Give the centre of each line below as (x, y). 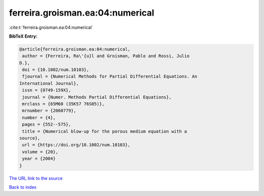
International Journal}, (49, 83)
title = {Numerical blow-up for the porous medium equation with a (105, 131)
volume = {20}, (40, 152)
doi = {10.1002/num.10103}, (56, 70)
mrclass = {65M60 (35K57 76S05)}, (63, 104)
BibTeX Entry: (23, 36)
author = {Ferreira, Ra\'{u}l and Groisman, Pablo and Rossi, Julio (106, 56)
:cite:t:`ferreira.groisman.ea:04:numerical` (51, 27)
